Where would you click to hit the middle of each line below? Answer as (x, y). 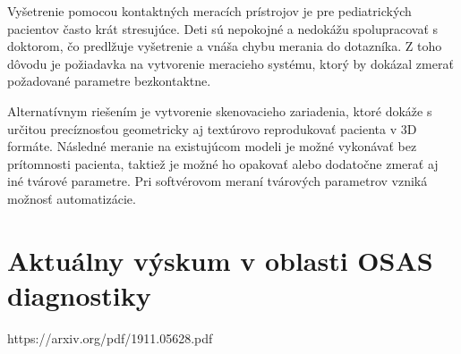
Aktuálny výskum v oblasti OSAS (220, 260)
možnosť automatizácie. (72, 198)
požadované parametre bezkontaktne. (109, 81)
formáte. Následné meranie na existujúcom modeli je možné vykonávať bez (212, 146)
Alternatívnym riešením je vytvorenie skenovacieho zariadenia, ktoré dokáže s (220, 110)
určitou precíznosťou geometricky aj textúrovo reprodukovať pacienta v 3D (212, 128)
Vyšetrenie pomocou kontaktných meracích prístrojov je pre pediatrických (209, 11)
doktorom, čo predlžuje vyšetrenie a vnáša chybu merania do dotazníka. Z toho (225, 46)
